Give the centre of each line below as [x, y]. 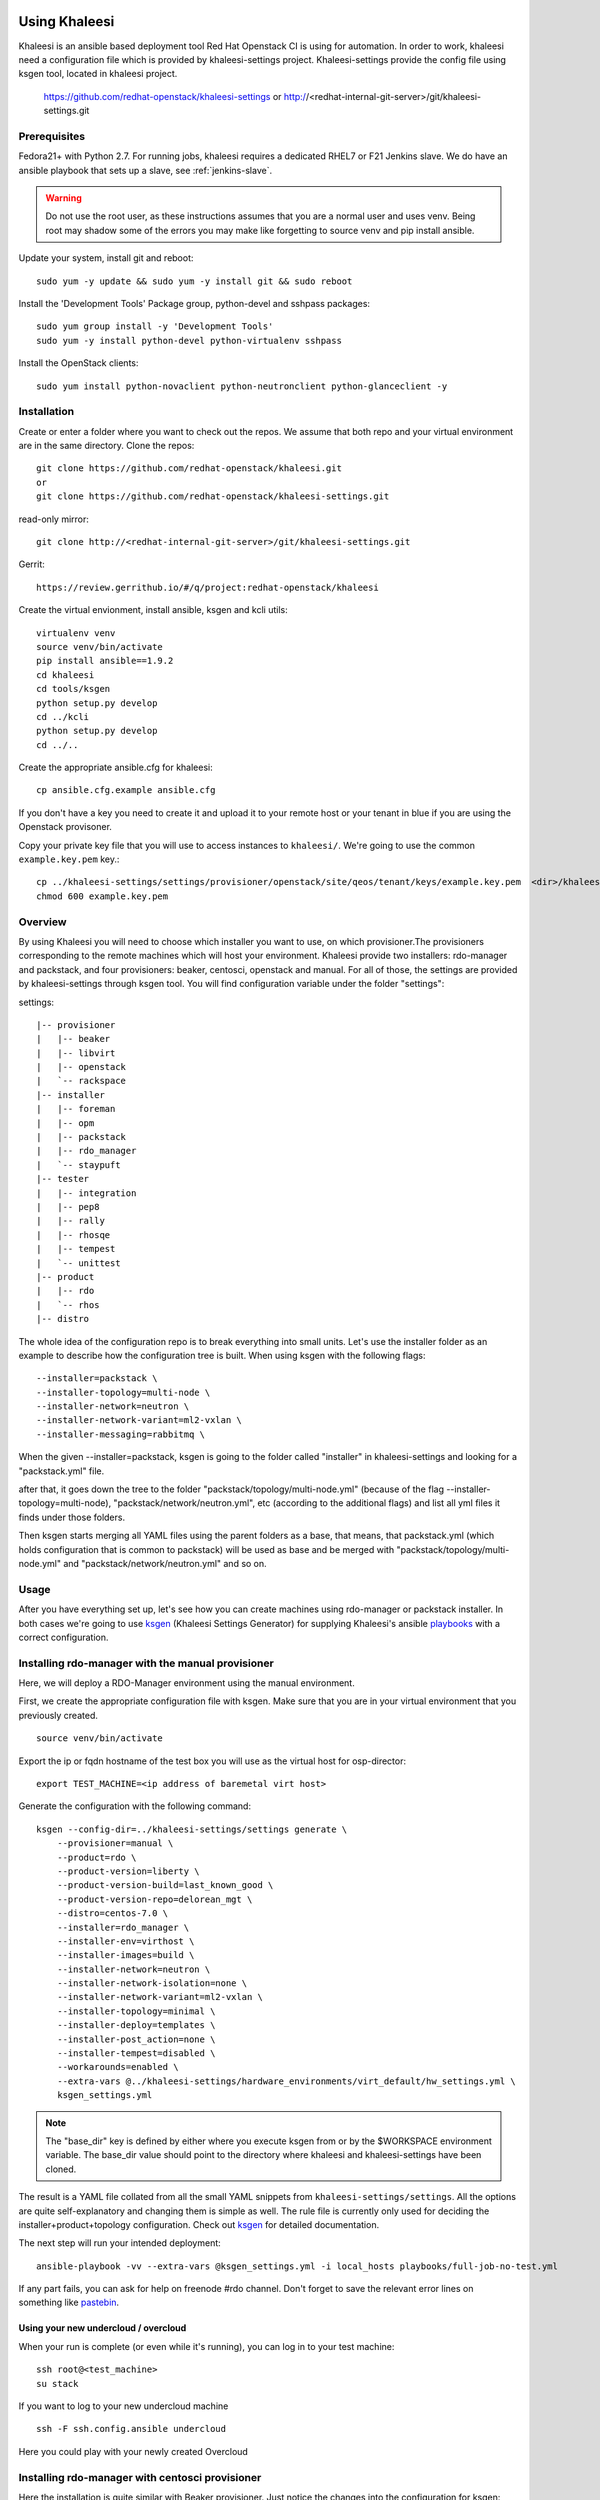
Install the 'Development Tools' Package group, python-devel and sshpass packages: [194, 303]
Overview [42, 922]
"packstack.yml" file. [61, 1471]
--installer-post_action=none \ [136, 2039]
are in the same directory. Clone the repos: [106, 446]
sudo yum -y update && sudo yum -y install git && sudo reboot [194, 281]
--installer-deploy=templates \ [136, 2025]
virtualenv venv [76, 633]
